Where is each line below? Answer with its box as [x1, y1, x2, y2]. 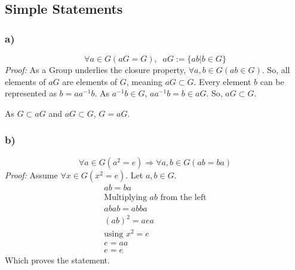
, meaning [126, 75, 162, 87]
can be [260, 75, 284, 87]
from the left [160, 193, 207, 202]
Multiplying [104, 193, 147, 202]
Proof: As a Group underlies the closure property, [5, 63, 186, 75]
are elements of [62, 75, 118, 87]
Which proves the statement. [5, 254, 110, 266]
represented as [5, 87, 57, 99]
